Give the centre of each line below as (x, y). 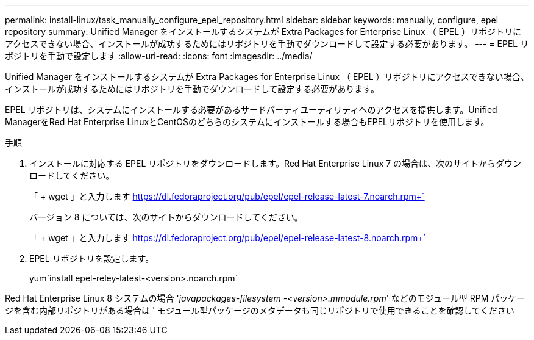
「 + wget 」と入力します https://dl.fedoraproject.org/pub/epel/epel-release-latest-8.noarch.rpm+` (228, 238)
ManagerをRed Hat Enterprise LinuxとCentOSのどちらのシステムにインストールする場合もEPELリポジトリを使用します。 (247, 122)
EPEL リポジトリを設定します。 (92, 259)
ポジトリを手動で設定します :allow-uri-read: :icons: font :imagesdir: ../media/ (159, 56)
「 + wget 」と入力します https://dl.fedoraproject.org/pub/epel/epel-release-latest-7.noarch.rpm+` (227, 196)
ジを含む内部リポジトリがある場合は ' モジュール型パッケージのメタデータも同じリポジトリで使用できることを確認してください (260, 310)
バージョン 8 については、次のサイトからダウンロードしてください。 (166, 217)
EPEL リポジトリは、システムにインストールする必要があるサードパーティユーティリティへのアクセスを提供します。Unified (251, 110)
